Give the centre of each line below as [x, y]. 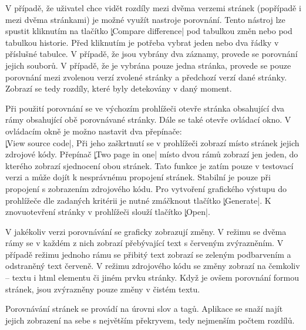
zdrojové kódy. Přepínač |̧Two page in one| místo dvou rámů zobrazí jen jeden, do [152, 154]
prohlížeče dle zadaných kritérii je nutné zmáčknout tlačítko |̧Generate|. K [138, 200]
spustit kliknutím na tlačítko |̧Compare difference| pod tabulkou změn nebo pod [149, 31]
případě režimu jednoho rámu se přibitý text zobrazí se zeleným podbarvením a [148, 254]
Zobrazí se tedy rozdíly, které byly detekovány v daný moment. [119, 88]
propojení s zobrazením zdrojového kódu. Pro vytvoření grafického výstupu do [146, 188]
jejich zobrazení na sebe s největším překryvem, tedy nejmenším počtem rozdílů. [150, 320]
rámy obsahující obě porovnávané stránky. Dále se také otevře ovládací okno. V [148, 119]
